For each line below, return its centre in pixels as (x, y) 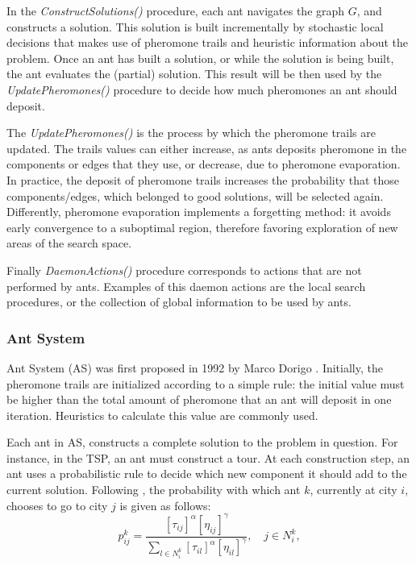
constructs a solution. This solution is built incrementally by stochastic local (195, 26)
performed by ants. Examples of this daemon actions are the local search (186, 286)
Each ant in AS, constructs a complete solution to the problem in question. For (202, 442)
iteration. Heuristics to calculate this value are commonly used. (162, 415)
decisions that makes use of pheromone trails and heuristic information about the (208, 42)
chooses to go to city (57, 505)
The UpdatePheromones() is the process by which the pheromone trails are (191, 133)
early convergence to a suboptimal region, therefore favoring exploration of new (202, 227)
